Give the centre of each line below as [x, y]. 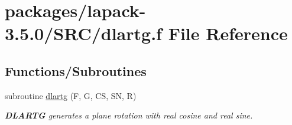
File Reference [228, 33]
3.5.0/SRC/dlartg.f [83, 33]
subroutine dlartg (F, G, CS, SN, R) [71, 95]
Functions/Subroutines [76, 70]
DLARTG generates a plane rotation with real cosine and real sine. [129, 115]
